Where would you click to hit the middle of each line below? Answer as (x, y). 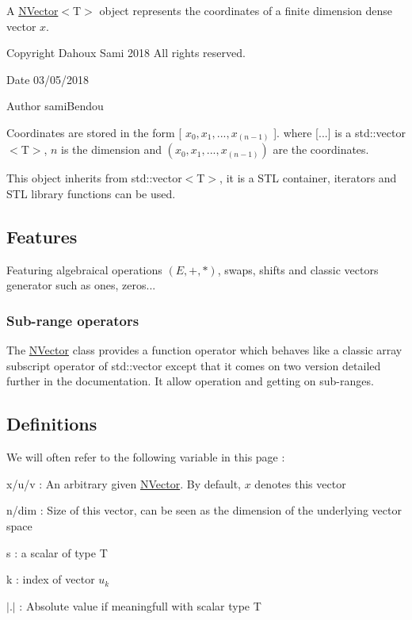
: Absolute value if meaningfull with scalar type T (140, 605)
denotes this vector (300, 483)
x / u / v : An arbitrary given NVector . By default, (124, 483)
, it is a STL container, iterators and (308, 178)
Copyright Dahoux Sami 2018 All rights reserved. (126, 53)
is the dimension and (111, 149)
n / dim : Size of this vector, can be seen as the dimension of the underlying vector (204, 510)
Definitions (52, 424)
